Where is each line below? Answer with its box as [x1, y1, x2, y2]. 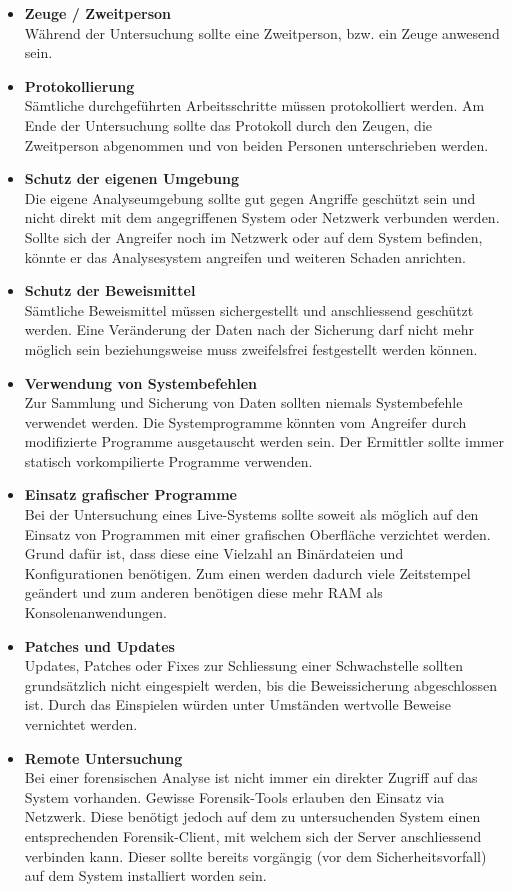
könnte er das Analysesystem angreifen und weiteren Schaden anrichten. [24, 246, 466, 267]
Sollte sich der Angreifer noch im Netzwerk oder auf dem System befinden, [24, 226, 483, 247]
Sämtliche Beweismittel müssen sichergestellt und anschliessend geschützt [24, 299, 474, 320]
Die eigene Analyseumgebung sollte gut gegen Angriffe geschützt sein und [24, 187, 476, 208]
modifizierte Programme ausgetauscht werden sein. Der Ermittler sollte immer [24, 431, 504, 452]
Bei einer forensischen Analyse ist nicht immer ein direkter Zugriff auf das [24, 767, 478, 788]
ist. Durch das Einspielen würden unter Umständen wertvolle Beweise [24, 694, 451, 715]
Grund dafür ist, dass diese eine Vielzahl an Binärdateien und [24, 543, 404, 564]
